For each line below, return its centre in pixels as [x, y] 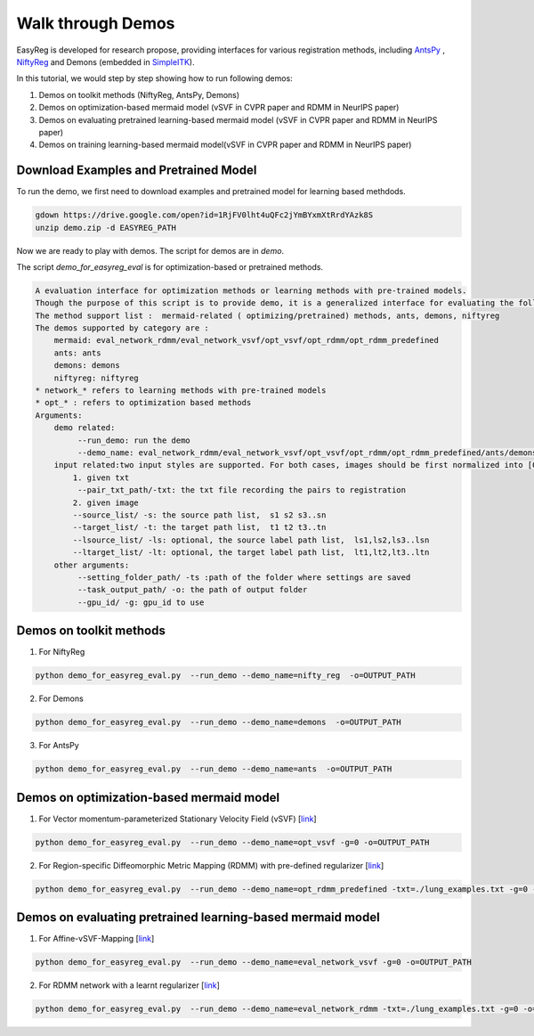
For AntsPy [59, 746]
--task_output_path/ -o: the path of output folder [192, 590]
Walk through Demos [96, 23]
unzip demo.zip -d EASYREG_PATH [106, 228]
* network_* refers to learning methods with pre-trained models [181, 391]
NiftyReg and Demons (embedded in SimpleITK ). [105, 61]
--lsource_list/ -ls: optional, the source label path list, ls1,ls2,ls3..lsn [251, 540]
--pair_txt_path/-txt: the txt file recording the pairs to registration [242, 490]
